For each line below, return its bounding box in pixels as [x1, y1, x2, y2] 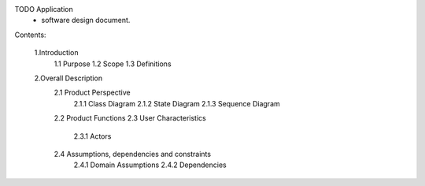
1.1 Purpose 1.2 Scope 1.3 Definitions [54, 59, 172, 69]
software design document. [41, 16, 131, 25]
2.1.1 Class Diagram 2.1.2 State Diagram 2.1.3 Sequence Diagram [73, 99, 281, 108]
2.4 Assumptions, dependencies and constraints [54, 149, 212, 158]
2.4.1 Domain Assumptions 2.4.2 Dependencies [73, 160, 227, 169]
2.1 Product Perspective [54, 87, 131, 98]
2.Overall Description [34, 73, 102, 83]
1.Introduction [34, 48, 79, 58]
